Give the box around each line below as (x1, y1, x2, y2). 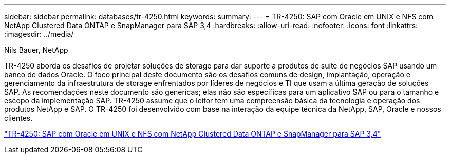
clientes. (4, 114, 33, 122)
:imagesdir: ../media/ (4, 30, 74, 38)
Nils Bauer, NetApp (4, 46, 68, 54)
